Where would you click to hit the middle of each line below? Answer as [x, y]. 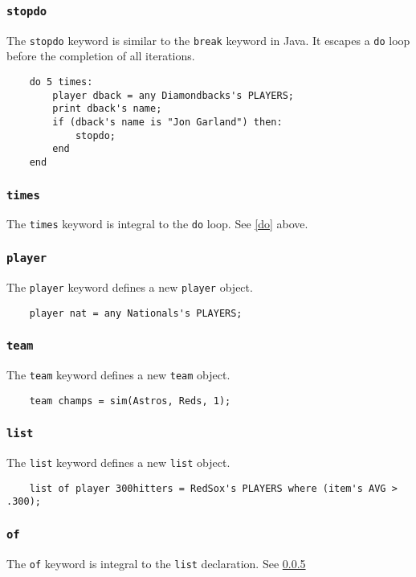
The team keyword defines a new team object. [118, 374]
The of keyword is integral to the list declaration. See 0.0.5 [156, 563]
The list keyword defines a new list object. [118, 462]
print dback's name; [107, 109]
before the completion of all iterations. [101, 56]
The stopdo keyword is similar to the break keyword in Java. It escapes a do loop [208, 40]
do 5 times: [61, 82]
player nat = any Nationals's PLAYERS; [136, 313]
